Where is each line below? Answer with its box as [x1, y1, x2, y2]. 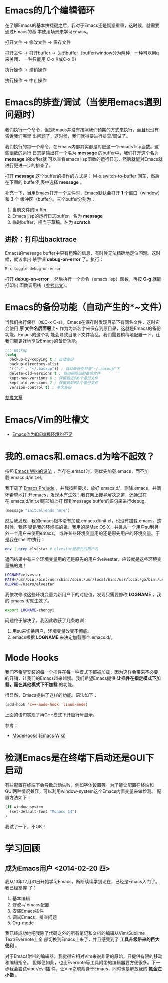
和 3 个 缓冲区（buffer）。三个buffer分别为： [5, 196, 96, 202]
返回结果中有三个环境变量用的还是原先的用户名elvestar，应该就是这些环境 [5, 556, 157, 562]
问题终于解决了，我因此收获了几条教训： [5, 617, 88, 623]
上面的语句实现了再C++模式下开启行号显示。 [5, 712, 97, 718]
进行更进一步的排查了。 [5, 162, 53, 168]
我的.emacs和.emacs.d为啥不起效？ [5, 451, 155, 462]
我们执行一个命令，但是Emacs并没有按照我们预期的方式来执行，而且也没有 [5, 126, 159, 133]
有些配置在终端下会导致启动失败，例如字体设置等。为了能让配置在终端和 [5, 782, 154, 788]
